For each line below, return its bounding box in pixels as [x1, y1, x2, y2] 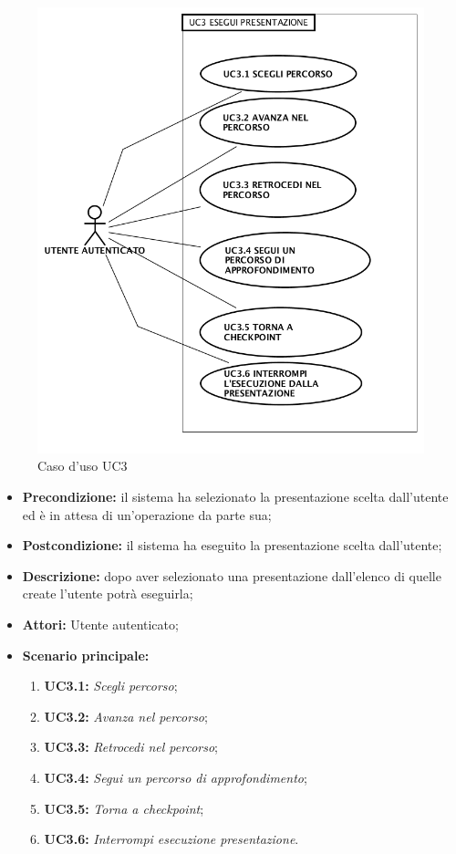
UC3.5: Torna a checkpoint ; [44, 798, 204, 818]
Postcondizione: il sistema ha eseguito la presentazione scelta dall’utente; [22, 536, 442, 555]
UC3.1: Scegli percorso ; [44, 676, 178, 695]
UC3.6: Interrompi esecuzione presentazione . [44, 829, 299, 849]
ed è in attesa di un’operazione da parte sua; [22, 505, 272, 524]
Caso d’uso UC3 [37, 456, 128, 475]
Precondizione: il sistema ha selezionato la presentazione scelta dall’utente [22, 487, 449, 505]
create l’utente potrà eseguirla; [22, 584, 193, 603]
